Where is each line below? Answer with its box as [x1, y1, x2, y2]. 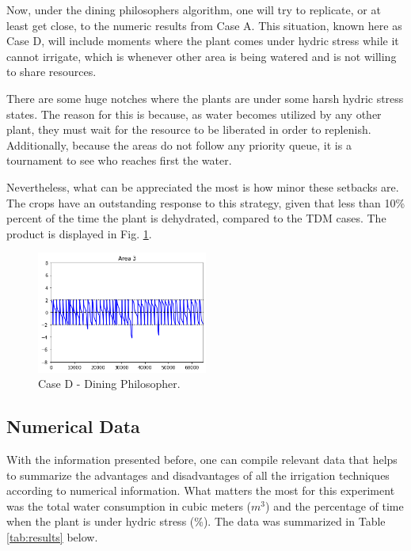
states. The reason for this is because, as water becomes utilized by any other [6, 105, 382, 122]
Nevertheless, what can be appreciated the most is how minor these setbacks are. [6, 178, 399, 195]
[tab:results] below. [6, 528, 98, 545]
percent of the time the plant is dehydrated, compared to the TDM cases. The [6, 210, 386, 226]
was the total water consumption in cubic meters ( [6, 497, 252, 514]
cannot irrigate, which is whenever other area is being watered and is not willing [6, 47, 397, 64]
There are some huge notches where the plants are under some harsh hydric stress [6, 89, 404, 106]
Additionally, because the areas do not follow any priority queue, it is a [6, 136, 352, 153]
